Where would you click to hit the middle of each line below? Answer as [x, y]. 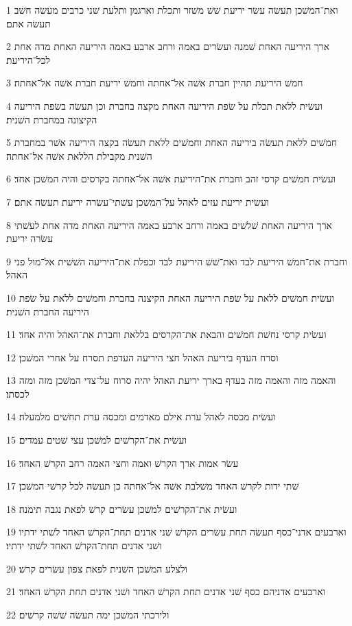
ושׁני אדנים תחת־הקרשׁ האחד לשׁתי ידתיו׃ [84, 545]
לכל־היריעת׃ [28, 59]
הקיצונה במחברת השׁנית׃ [52, 119]
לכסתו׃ [18, 393]
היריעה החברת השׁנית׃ [48, 311]
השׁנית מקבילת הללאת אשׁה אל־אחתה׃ [79, 155]
